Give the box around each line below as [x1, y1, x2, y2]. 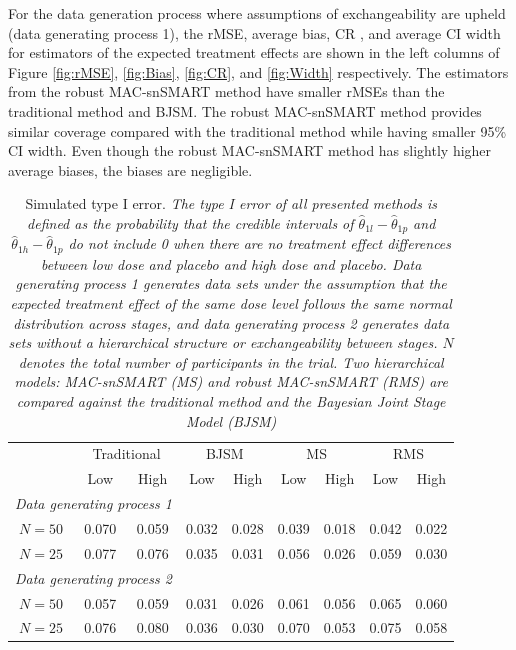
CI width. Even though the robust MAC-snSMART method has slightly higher [8, 140, 492, 161]
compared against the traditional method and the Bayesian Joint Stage [16, 391, 446, 411]
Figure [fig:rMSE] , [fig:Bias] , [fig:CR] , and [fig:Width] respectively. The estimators [8, 61, 509, 82]
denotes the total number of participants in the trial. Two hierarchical [18, 351, 444, 372]
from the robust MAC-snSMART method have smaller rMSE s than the [8, 81, 445, 102]
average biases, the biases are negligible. [8, 159, 253, 180]
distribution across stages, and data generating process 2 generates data [13, 312, 450, 333]
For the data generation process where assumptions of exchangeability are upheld [8, 3, 506, 23]
